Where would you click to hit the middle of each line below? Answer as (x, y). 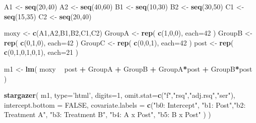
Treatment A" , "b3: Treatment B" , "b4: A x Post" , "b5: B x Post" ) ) (108, 114)
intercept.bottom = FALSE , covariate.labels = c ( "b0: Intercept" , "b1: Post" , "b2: (125, 104)
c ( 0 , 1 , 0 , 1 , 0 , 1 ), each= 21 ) (41, 52)
